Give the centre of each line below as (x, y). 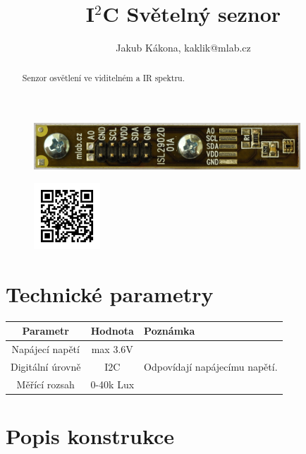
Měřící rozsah (45, 384)
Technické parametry (110, 293)
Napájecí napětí (45, 349)
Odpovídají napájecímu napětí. (211, 366)
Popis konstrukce (90, 436)
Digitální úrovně (46, 366)
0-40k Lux (112, 384)
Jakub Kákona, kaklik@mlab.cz (183, 48)
